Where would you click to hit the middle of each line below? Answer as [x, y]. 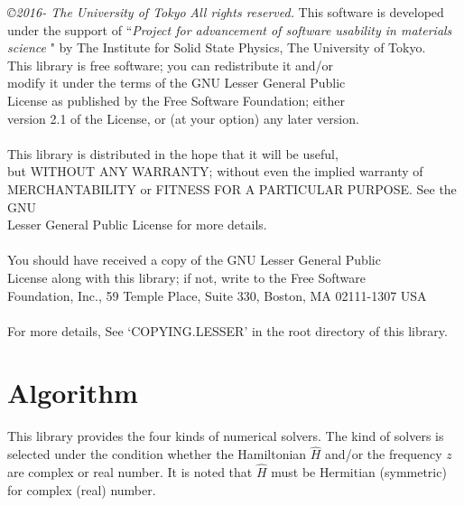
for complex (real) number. [82, 489]
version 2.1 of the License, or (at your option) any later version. [183, 118]
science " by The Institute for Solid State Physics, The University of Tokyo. [217, 47]
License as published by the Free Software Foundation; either [176, 100]
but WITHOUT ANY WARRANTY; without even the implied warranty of [215, 171]
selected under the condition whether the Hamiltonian [157, 454]
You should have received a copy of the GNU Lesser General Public [194, 260]
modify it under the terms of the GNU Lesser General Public [176, 83]
